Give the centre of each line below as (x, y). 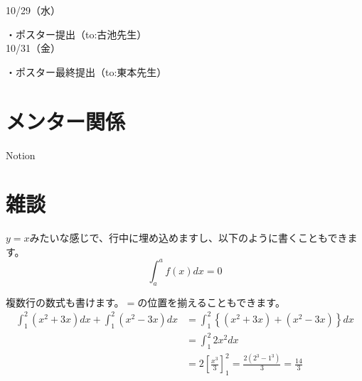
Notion (21, 155)
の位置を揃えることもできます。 (211, 302)
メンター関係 (66, 120)
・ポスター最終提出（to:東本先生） (86, 71)
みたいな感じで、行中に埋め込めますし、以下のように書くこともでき (188, 238)
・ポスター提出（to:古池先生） (76, 34)
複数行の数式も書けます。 (65, 302)
